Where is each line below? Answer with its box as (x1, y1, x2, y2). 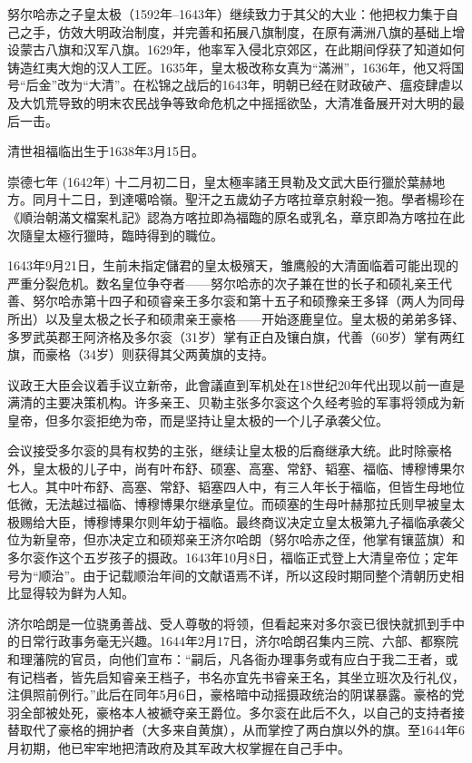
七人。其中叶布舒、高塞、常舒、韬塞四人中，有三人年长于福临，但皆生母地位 (7, 476, 465, 495)
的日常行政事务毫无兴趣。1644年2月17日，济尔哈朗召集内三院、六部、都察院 (7, 631, 458, 651)
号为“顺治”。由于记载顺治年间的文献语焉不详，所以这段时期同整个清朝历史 (7, 565, 452, 584)
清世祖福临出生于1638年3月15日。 (7, 142, 204, 161)
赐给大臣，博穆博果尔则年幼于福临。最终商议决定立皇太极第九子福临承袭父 (19, 512, 465, 531)
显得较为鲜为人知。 (19, 583, 134, 602)
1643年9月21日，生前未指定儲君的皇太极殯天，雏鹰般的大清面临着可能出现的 (7, 256, 458, 275)
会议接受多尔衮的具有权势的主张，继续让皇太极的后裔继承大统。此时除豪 (7, 441, 439, 460)
